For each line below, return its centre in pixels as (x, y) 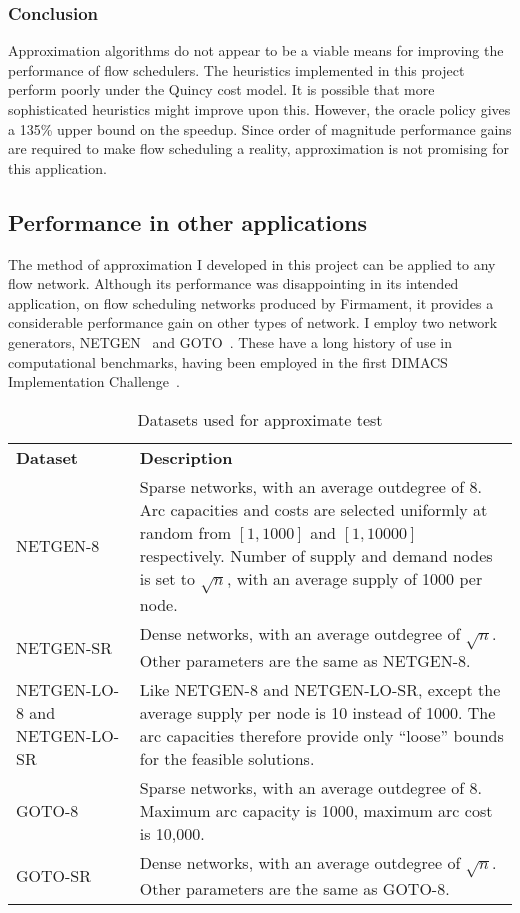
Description (186, 457)
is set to (167, 578)
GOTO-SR (54, 876)
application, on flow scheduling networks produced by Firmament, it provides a (251, 302)
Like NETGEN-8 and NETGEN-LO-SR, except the (320, 689)
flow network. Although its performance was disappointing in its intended (233, 283)
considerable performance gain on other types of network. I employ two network (253, 322)
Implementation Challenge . (94, 381)
